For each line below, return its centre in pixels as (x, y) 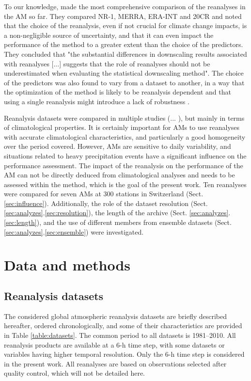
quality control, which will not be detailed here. (74, 373)
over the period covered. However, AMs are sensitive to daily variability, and (118, 146)
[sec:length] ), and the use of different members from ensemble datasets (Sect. (118, 222)
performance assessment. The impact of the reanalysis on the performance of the (124, 165)
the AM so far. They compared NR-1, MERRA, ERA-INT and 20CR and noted (123, 16)
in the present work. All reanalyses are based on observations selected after (115, 363)
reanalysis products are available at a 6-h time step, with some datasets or (114, 344)
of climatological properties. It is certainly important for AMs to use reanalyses (122, 127)
